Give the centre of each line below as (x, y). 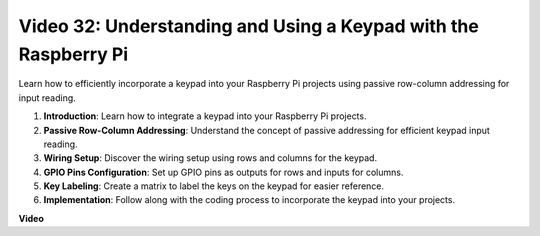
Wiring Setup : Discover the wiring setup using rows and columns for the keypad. (210, 158)
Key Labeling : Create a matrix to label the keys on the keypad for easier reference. (214, 186)
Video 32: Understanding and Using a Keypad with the (248, 26)
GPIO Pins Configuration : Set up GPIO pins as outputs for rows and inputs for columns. (223, 172)
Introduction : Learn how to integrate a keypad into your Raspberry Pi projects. (205, 116)
